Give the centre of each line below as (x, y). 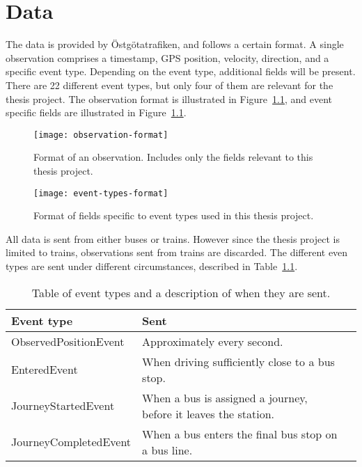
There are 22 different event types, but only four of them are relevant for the (170, 85)
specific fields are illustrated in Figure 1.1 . (96, 112)
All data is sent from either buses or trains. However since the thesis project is (173, 238)
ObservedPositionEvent (68, 341)
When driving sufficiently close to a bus (238, 361)
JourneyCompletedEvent (71, 442)
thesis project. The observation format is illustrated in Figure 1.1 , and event (169, 98)
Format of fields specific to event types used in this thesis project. (174, 215)
